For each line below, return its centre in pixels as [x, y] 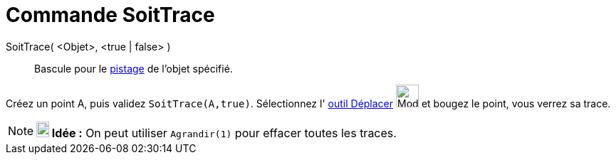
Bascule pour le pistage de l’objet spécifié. [134, 68]
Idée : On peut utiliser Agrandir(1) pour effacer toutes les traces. [224, 133]
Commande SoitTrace [110, 15]
